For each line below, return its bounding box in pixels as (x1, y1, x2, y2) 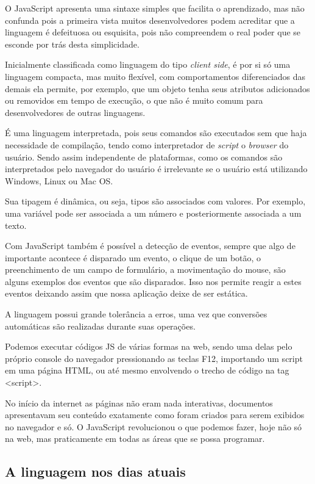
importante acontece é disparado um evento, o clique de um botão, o (5, 251, 261, 264)
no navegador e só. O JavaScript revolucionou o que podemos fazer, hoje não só (5, 420, 302, 433)
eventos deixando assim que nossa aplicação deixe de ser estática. (5, 287, 248, 300)
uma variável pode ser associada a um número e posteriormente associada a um (5, 206, 302, 219)
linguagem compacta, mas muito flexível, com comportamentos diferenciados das (5, 70, 306, 82)
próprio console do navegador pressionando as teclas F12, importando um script (5, 352, 303, 364)
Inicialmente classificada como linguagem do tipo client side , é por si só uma (5, 58, 291, 71)
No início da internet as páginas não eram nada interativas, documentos (5, 396, 273, 409)
